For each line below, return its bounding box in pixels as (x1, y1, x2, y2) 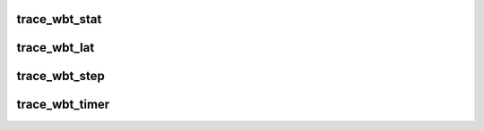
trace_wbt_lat (16, 40, 95, 55)
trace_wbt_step (16, 69, 105, 84)
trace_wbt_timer (16, 97, 110, 112)
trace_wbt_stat (16, 12, 102, 27)
